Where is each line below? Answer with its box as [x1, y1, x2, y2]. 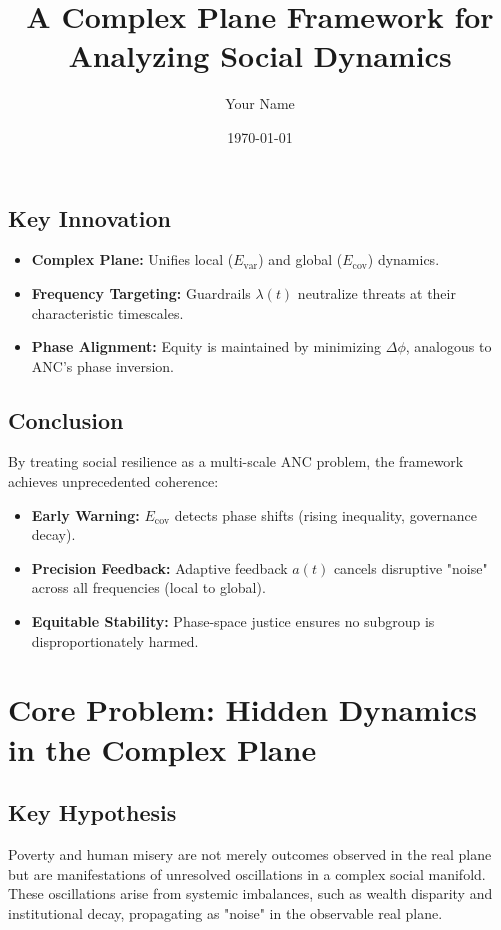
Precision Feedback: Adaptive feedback [31, 557, 288, 578]
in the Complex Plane [8, 728, 317, 769]
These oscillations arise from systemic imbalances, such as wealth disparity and [8, 883, 493, 904]
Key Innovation [8, 202, 171, 233]
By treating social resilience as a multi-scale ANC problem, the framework [8, 451, 464, 472]
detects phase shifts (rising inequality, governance [174, 504, 477, 525]
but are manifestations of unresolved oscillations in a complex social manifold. [8, 863, 486, 884]
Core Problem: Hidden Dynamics [8, 689, 477, 730]
